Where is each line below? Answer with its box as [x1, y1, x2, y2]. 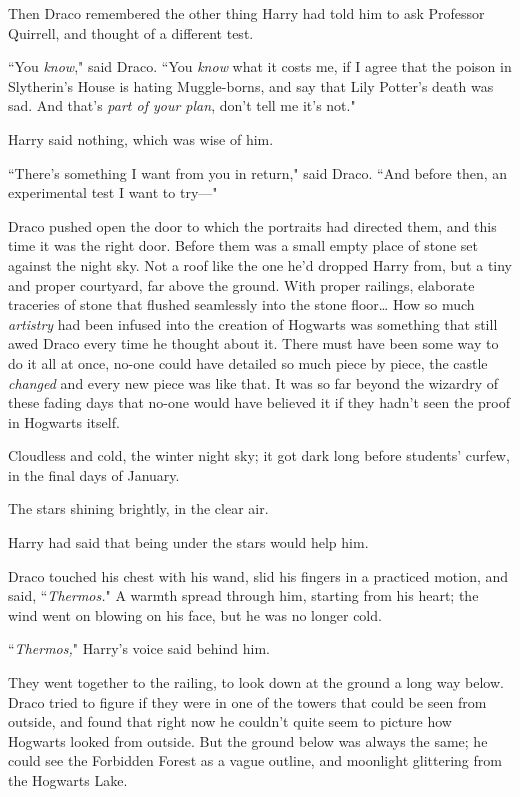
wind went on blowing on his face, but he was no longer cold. [8, 604, 382, 625]
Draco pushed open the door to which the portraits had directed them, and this [8, 215, 497, 236]
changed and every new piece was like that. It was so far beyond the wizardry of [8, 372, 499, 393]
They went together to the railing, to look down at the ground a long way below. [8, 672, 504, 693]
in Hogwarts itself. [8, 411, 120, 432]
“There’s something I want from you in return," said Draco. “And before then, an [8, 162, 508, 183]
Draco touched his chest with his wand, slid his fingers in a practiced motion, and [8, 565, 509, 586]
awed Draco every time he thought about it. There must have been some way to [8, 333, 499, 354]
